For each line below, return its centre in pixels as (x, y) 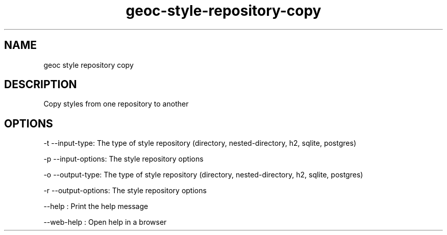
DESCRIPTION (41, 85)
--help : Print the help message (96, 206)
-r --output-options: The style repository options (125, 191)
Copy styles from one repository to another (116, 104)
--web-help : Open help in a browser (105, 222)
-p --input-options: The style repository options (123, 159)
